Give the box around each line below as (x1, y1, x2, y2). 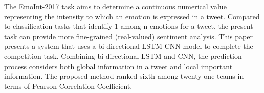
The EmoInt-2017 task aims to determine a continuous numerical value (4, 1, 227, 11)
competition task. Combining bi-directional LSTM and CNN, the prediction (4, 50, 242, 61)
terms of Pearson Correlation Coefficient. (4, 80, 133, 91)
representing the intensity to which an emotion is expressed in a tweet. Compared (4, 11, 260, 21)
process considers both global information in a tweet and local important (4, 60, 233, 71)
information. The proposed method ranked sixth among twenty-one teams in (4, 71, 244, 81)
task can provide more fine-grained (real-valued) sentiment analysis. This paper (4, 30, 253, 41)
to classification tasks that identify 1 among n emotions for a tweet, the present (4, 21, 253, 32)
